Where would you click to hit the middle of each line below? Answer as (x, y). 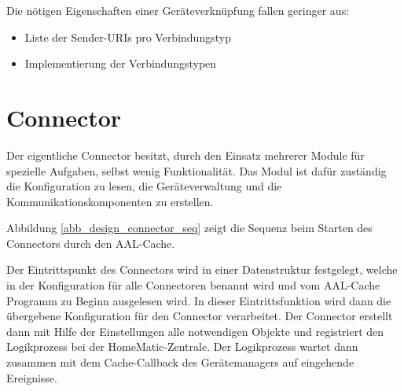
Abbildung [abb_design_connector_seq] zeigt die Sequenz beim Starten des (189, 228)
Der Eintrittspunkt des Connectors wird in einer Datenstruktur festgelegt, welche (202, 269)
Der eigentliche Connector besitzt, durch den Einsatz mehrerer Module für (185, 155)
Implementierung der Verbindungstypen (121, 63)
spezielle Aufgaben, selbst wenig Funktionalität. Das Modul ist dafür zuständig (196, 170)
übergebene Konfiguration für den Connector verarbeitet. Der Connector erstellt (200, 316)
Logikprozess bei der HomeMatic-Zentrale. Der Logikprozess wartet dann (182, 347)
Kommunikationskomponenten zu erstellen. (110, 201)
